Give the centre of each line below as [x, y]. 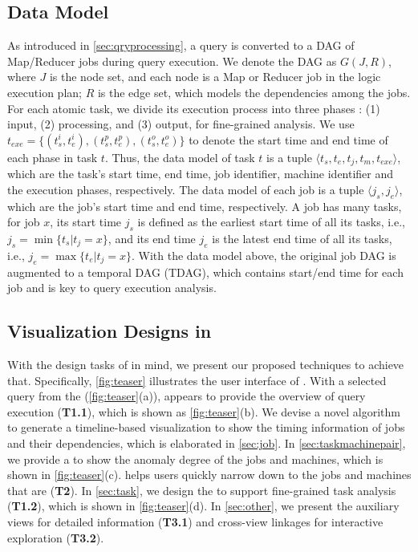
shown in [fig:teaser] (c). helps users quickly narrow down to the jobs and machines [209, 475]
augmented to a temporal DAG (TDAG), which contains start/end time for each [205, 272]
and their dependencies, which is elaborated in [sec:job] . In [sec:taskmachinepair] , [207, 442]
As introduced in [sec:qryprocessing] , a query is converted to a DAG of [181, 45]
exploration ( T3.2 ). [56, 537]
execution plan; [45, 92]
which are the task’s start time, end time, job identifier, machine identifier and [201, 174]
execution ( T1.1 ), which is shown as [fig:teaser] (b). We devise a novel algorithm [204, 411]
